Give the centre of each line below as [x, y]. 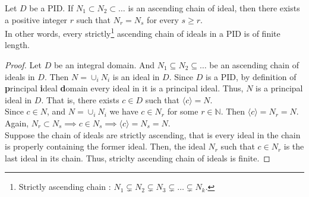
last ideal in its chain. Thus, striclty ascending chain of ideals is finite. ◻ [138, 158]
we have [124, 111]
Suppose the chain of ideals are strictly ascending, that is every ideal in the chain [153, 134]
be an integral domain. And [104, 65]
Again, [17, 123]
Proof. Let [23, 65]
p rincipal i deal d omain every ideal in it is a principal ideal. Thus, [124, 88]
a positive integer [36, 19]
